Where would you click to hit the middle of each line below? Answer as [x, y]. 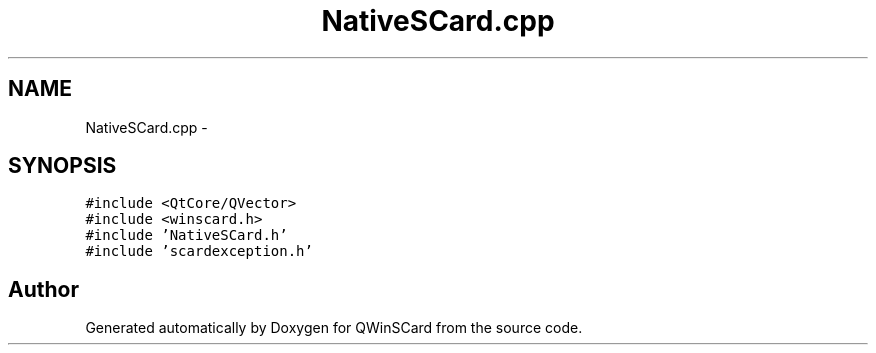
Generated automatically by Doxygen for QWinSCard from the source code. [334, 328]
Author [43, 289]
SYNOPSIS [62, 166]
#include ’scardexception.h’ [199, 251]
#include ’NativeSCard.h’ [186, 235]
